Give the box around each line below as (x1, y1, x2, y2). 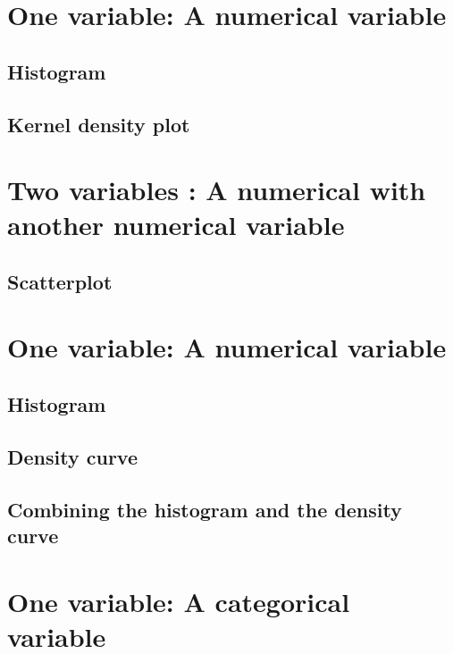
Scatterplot (7, 267, 113, 295)
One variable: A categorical (7, 583, 350, 619)
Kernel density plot (7, 110, 190, 138)
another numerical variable (7, 206, 345, 243)
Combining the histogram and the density (7, 495, 402, 523)
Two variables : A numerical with (7, 172, 426, 208)
